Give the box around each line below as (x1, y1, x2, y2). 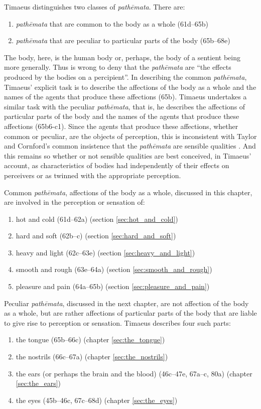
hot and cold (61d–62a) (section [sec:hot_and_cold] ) (16, 213, 178, 224)
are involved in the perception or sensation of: (4, 197, 145, 207)
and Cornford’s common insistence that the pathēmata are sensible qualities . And (4, 141, 256, 151)
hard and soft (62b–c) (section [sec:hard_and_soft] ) (16, 230, 176, 241)
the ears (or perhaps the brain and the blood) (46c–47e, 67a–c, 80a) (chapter (16, 368, 252, 378)
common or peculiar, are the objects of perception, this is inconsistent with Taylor (4, 130, 257, 141)
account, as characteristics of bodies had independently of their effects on (4, 160, 229, 171)
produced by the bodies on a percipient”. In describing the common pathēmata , (4, 71, 247, 82)
